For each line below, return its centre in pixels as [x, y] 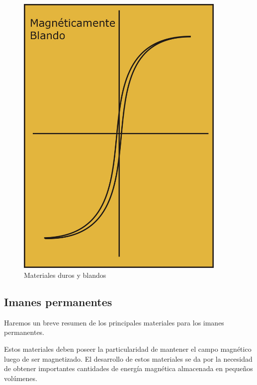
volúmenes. [21, 378]
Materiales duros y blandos [65, 275]
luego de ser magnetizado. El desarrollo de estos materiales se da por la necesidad [128, 358]
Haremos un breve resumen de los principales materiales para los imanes [114, 322]
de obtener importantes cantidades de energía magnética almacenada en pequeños [128, 368]
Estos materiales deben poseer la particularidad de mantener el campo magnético [128, 349]
